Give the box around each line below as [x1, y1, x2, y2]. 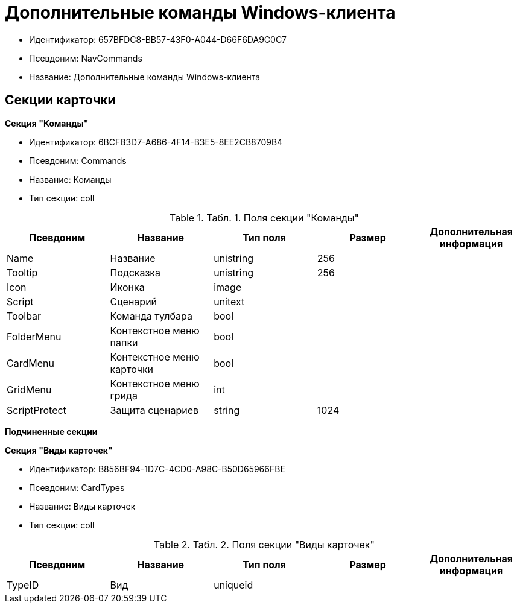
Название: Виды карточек [29, 501, 136, 511]
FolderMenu [7, 330, 62, 343]
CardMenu [7, 356, 54, 369]
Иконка [110, 280, 145, 293]
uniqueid [214, 578, 253, 591]
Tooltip [7, 266, 38, 279]
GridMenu [7, 383, 52, 396]
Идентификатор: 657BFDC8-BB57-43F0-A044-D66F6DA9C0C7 [29, 34, 287, 45]
